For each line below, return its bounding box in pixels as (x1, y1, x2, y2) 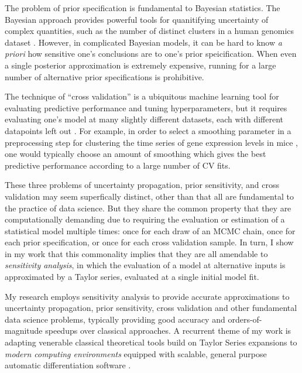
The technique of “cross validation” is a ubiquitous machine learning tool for (5, 90, 279, 102)
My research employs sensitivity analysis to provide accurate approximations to (5, 290, 290, 302)
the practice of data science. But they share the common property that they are (5, 201, 291, 214)
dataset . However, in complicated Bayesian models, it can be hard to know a (5, 36, 282, 48)
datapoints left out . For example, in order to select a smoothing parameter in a (5, 124, 291, 136)
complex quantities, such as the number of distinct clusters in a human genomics (5, 25, 294, 37)
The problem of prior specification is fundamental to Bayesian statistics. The (5, 2, 280, 13)
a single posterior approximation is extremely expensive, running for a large (5, 59, 276, 71)
